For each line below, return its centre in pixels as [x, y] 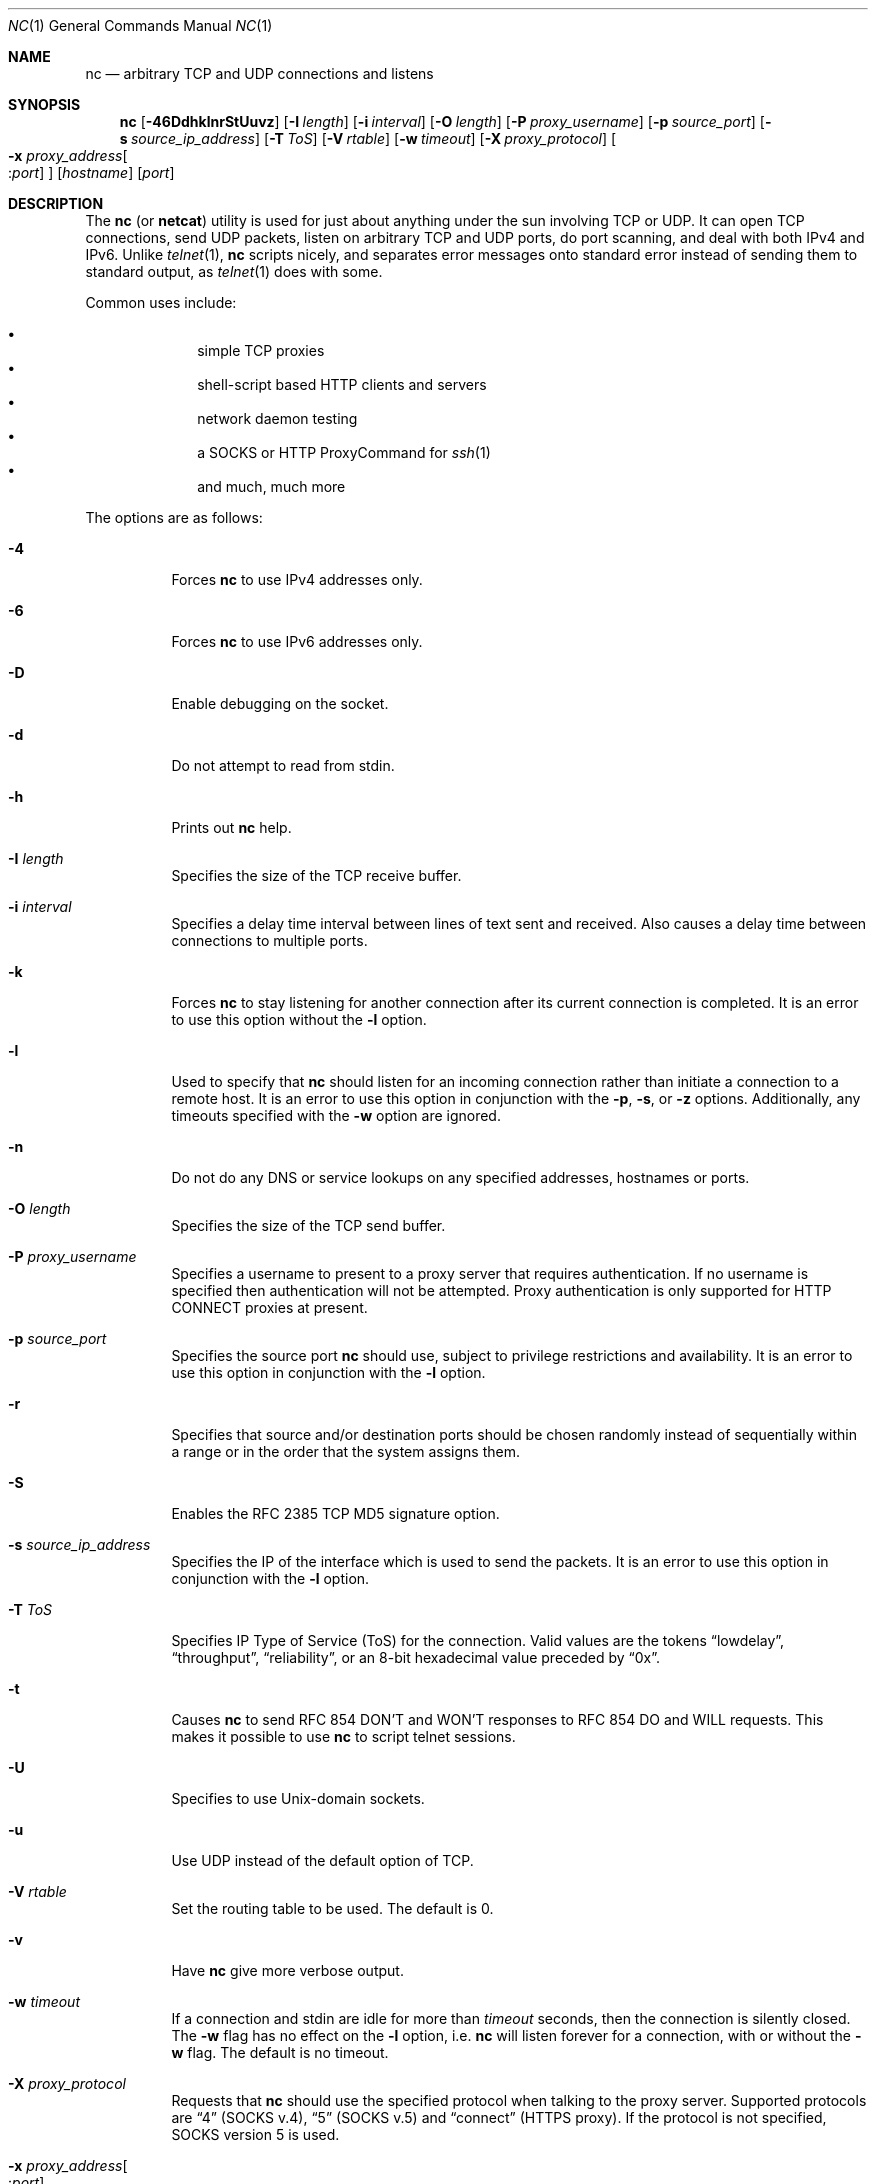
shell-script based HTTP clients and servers [342, 384]
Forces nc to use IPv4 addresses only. [297, 579]
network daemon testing [277, 418]
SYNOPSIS [44, 104]
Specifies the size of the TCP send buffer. [308, 1225]
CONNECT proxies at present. [269, 1307]
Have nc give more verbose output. [287, 1970]
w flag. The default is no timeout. [280, 2052]
